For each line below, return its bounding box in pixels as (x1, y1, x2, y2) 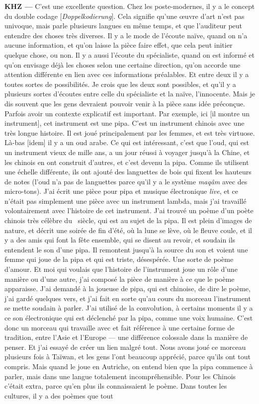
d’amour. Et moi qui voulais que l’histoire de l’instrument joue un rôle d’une (4, 264, 238, 274)
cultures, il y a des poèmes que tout (4, 390, 113, 401)
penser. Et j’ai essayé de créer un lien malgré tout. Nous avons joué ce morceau (4, 341, 246, 352)
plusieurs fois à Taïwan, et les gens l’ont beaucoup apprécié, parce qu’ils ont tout (4, 351, 251, 362)
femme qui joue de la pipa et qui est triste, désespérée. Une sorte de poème (4, 254, 234, 264)
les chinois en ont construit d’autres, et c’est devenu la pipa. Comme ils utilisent (4, 157, 249, 167)
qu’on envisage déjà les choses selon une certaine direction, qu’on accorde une (4, 59, 241, 70)
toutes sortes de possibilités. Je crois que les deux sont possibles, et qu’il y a (4, 79, 236, 89)
